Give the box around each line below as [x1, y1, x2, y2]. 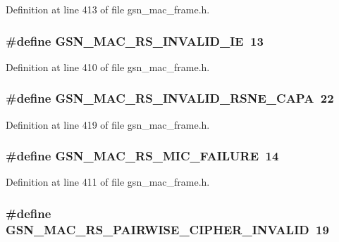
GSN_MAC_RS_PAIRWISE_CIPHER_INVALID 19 [6, 220, 329, 238]
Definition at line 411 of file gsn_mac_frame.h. [6, 174, 210, 189]
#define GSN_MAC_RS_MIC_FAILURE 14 [6, 147, 279, 165]
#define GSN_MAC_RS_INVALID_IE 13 [6, 32, 264, 49]
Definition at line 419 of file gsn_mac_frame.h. [6, 117, 210, 132]
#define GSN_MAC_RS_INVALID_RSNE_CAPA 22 [6, 89, 334, 107]
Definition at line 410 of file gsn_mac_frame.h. [6, 59, 210, 74]
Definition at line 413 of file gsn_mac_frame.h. [6, 2, 210, 16]
